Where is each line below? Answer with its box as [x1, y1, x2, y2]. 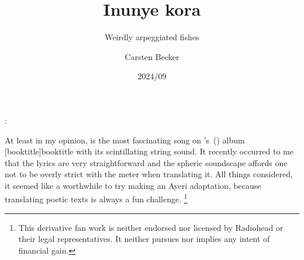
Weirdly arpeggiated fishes [105, 31, 199, 43]
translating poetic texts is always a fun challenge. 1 [5, 191, 188, 205]
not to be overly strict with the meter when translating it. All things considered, [5, 168, 293, 180]
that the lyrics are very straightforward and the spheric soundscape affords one [5, 156, 288, 168]
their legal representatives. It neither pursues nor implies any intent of [18, 233, 270, 245]
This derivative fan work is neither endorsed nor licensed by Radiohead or [18, 221, 284, 233]
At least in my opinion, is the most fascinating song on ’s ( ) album [5, 133, 245, 146]
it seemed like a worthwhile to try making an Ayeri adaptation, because [5, 179, 261, 191]
